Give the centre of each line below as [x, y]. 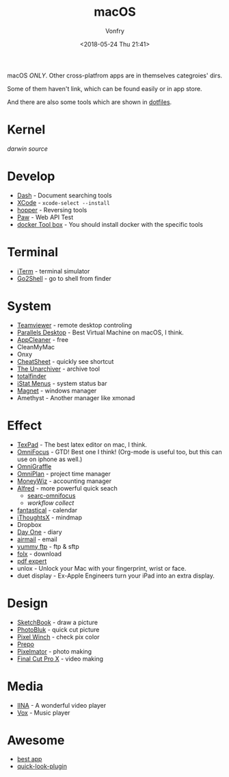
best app [29, 759]
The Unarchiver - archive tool [58, 369]
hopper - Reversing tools [52, 210]
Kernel [26, 130]
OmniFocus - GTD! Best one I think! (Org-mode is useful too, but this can [119, 452]
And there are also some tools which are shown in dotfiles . [90, 102]
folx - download [39, 554]
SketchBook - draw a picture [57, 622]
